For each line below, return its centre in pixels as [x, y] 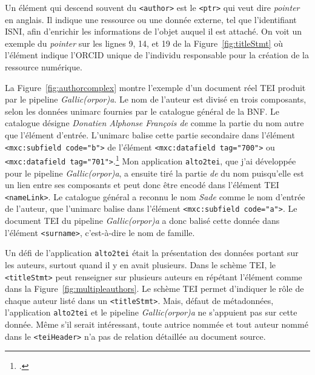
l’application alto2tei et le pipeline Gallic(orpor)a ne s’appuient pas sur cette [151, 312]
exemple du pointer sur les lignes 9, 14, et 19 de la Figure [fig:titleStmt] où [144, 43]
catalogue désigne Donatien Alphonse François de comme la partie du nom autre [154, 123]
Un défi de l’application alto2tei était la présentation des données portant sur [152, 253]
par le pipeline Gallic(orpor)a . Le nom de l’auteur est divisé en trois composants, [156, 99]
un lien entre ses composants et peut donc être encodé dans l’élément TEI [142, 185]
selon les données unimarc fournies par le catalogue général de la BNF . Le [142, 111]
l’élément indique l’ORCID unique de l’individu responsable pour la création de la [157, 55]
